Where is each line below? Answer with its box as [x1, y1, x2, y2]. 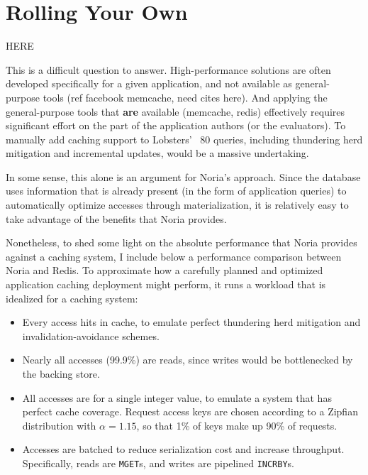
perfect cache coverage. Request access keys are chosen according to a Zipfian [22, 404, 358, 419]
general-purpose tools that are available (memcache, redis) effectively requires [6, 104, 345, 119]
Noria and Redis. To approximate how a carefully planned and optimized [6, 263, 323, 278]
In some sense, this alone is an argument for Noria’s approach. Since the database [6, 169, 361, 184]
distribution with [22, 417, 96, 432]
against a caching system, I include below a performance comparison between [6, 249, 342, 263]
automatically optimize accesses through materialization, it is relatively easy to [6, 197, 349, 212]
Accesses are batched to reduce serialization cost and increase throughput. [22, 442, 345, 457]
